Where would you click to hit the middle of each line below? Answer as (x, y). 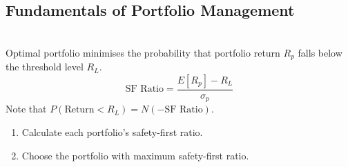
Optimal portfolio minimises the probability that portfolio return (143, 52)
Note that (26, 109)
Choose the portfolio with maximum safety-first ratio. (135, 155)
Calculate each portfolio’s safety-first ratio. (112, 131)
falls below (320, 52)
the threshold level (45, 67)
